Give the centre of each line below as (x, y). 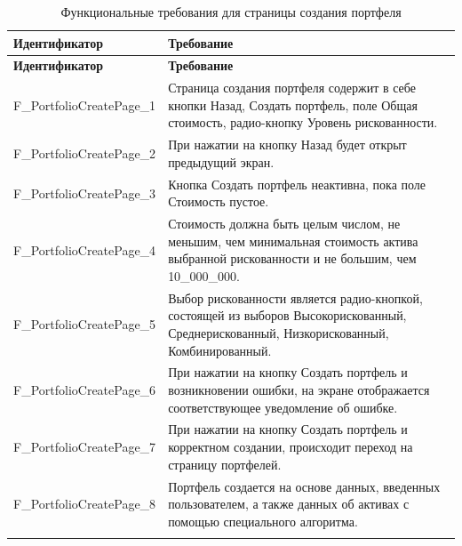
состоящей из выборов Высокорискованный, (287, 315)
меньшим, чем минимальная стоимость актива (293, 241)
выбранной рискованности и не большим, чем (292, 258)
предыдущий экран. (221, 161)
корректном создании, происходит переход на (291, 447)
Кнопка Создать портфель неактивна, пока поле (297, 184)
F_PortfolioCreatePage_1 (85, 104)
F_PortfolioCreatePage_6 (85, 390)
